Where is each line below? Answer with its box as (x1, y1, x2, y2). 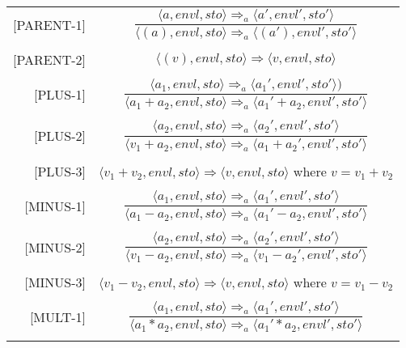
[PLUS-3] (34, 161, 87, 180)
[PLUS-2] (34, 126, 87, 146)
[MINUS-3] (24, 272, 87, 291)
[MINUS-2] (24, 237, 87, 257)
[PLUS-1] (34, 85, 87, 104)
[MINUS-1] (24, 196, 87, 215)
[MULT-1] (29, 308, 87, 327)
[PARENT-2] (13, 50, 87, 70)
